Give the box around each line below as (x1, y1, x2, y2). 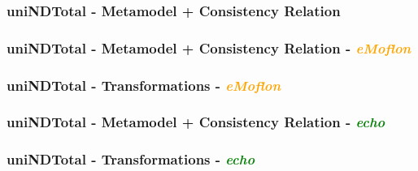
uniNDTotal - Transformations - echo (7, 149, 255, 169)
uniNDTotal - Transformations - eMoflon (7, 75, 281, 95)
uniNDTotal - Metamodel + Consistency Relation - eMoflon (7, 37, 411, 58)
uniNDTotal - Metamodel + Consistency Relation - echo (7, 112, 385, 132)
